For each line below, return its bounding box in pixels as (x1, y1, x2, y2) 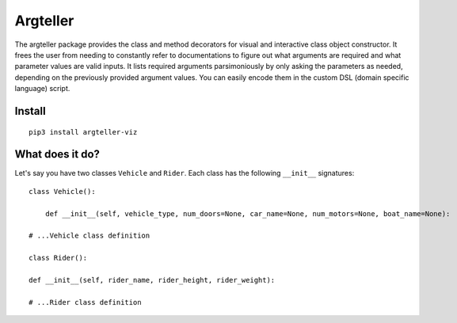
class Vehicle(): (29, 187, 96, 196)
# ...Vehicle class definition (29, 231, 150, 241)
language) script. (14, 84, 70, 93)
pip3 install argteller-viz (29, 127, 138, 136)
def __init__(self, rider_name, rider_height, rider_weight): (29, 275, 276, 284)
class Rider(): (29, 253, 88, 263)
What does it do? (14, 147, 101, 161)
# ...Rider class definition (29, 298, 142, 306)
